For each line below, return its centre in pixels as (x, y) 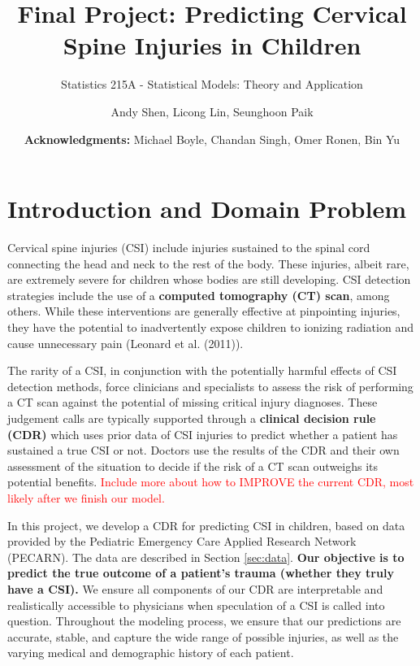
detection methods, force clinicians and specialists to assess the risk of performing (210, 386)
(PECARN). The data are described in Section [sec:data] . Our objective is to (206, 557)
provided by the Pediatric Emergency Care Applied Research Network (182, 541)
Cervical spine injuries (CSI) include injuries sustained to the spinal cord (189, 248)
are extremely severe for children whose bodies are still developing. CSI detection (209, 279)
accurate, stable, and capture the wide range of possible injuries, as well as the (203, 636)
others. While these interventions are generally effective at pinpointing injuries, (204, 311)
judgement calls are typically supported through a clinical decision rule (192, 418)
